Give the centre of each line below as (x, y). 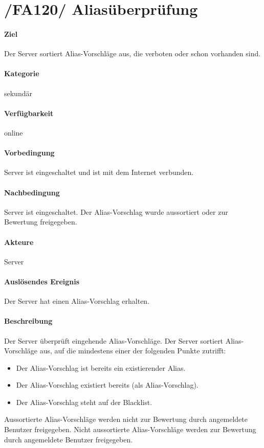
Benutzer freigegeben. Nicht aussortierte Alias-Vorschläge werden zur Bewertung (130, 429)
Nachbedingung (32, 192)
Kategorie (22, 73)
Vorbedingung (29, 153)
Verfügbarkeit (29, 113)
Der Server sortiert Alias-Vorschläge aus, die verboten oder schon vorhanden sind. (133, 53)
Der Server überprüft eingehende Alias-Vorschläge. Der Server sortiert (114, 340)
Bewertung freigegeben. (41, 222)
